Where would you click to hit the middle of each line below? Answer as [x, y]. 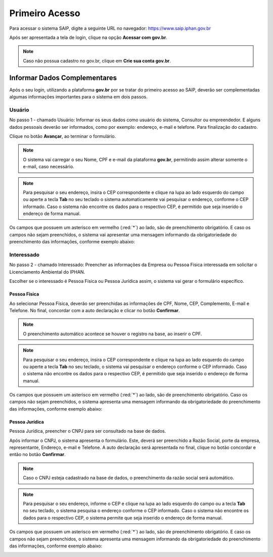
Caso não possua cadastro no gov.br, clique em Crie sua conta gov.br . [97, 61]
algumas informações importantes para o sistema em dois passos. [78, 97]
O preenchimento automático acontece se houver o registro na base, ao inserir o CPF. [112, 334]
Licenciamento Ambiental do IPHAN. [47, 272]
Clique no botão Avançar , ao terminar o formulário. [63, 136]
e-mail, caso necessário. [49, 167]
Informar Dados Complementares [63, 78]
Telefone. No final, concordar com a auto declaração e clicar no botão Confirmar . [95, 310]
